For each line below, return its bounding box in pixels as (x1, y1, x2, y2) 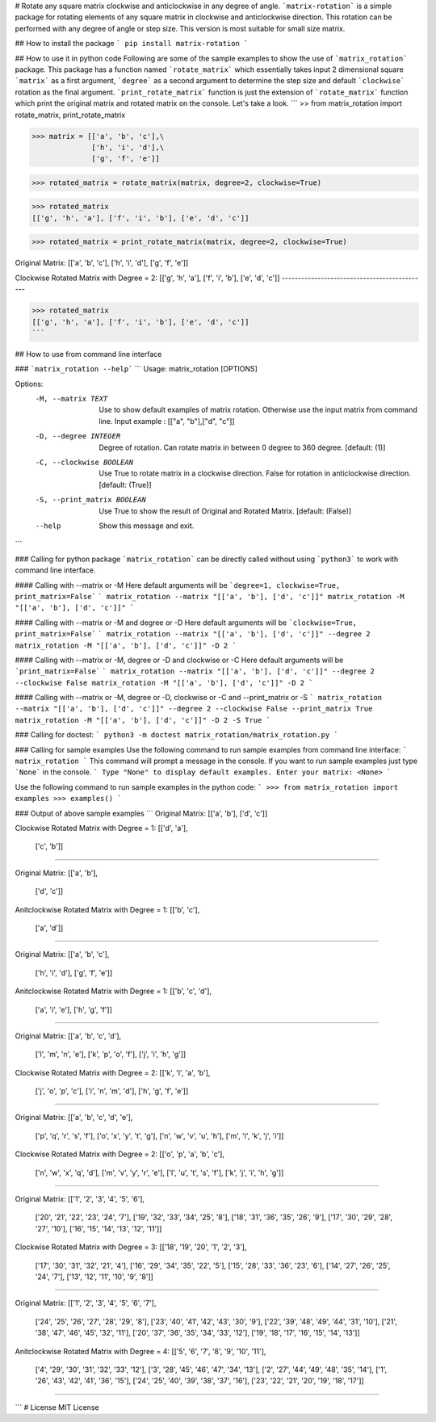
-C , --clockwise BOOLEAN (35, 458, 133, 468)
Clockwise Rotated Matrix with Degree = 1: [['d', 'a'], (15, 823, 189, 833)
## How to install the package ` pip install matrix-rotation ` (15, 39, 249, 48)
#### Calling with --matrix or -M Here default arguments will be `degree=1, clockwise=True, (15, 580, 341, 589)
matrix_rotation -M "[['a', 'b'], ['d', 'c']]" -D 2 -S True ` (15, 715, 270, 724)
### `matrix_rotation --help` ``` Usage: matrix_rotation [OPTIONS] (15, 364, 258, 374)
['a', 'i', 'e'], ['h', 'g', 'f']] (35, 1005, 113, 1014)
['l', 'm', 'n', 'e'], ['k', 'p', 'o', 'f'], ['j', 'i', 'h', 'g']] (35, 1050, 187, 1059)
